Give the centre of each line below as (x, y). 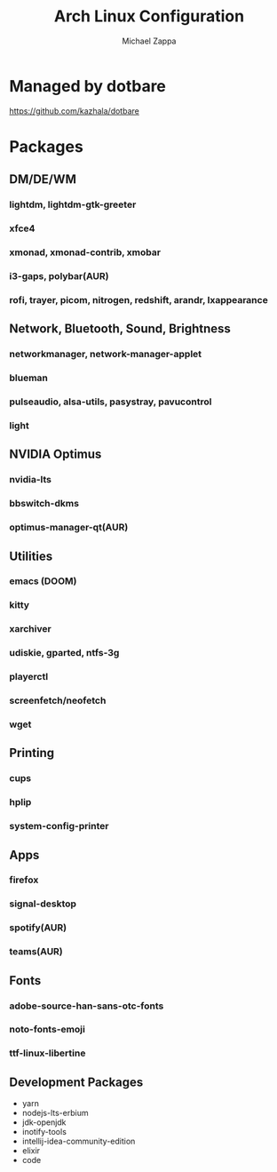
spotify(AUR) (38, 928)
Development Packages (76, 1082)
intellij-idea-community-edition (79, 1141)
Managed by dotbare (88, 86)
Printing (32, 753)
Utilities (31, 556)
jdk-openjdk (44, 1122)
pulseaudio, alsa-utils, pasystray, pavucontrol (111, 402)
